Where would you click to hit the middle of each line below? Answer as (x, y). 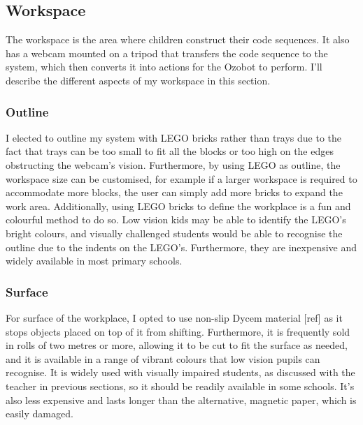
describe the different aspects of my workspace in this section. (138, 80)
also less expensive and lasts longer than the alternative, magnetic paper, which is (181, 400)
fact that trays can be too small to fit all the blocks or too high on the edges (170, 151)
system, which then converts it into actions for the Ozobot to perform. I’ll (164, 67)
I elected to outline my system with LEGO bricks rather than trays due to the (174, 137)
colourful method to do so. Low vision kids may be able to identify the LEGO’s (176, 219)
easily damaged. (40, 413)
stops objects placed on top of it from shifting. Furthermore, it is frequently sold (178, 331)
